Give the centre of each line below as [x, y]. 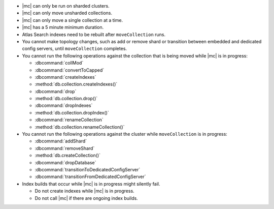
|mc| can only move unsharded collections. [67, 13]
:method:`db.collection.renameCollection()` [80, 127]
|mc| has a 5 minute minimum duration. [63, 27]
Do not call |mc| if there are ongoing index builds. [86, 198]
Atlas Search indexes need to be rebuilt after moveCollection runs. [94, 34]
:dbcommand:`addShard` [61, 141]
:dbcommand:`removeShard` [65, 148]
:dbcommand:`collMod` [59, 63]
